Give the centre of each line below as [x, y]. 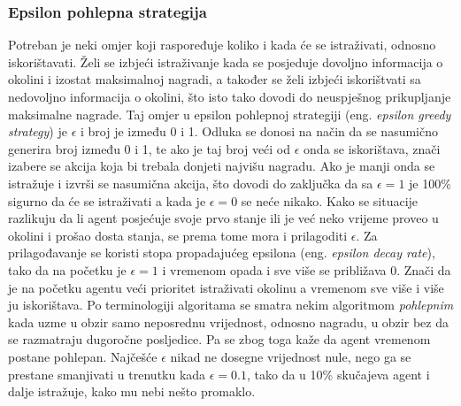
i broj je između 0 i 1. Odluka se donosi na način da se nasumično [259, 131]
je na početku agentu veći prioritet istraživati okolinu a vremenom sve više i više [226, 287]
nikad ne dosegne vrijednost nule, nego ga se [291, 356]
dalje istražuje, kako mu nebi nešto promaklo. [132, 391]
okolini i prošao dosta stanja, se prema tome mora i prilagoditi [178, 235]
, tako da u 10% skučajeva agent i [338, 374]
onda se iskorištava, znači [372, 148]
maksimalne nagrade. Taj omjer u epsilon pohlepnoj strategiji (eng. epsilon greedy [230, 114]
